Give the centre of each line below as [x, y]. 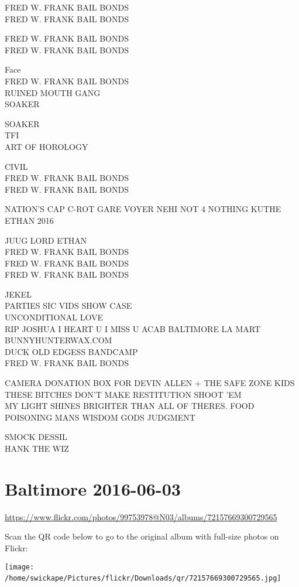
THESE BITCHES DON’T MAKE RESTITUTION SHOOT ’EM [123, 394]
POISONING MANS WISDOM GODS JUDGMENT [100, 417]
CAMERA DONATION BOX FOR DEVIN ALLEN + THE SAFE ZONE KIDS [150, 383]
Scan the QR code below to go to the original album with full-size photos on [142, 536]
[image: [20, 567]
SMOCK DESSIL [36, 437]
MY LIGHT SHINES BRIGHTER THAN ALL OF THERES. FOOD [130, 406]
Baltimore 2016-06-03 [93, 488]
